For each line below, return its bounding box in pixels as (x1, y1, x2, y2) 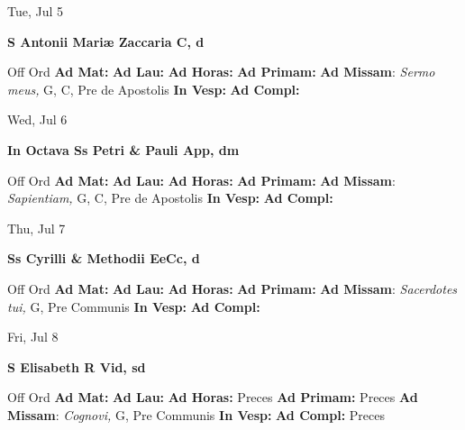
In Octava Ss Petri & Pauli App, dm (7, 140, 240, 159)
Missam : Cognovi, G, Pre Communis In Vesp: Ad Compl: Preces (7, 405, 385, 424)
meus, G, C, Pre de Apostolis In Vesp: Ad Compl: (7, 79, 300, 98)
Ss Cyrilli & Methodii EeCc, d (7, 249, 200, 268)
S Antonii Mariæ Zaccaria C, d (7, 32, 205, 50)
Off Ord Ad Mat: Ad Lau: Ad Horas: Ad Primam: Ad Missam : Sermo (7, 62, 435, 81)
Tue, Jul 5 (7, 2, 64, 20)
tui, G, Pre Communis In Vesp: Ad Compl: (7, 297, 260, 316)
